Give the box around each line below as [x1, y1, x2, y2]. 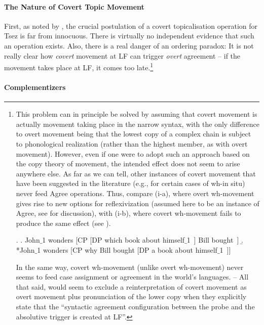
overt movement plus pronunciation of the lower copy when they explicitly [16, 291, 247, 302]
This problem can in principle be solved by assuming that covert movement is [16, 109, 257, 119]
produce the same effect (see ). [16, 217, 111, 228]
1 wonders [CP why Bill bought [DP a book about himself [37, 244, 217, 255]
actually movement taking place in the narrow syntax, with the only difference [16, 118, 259, 129]
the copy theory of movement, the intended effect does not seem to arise [16, 158, 240, 169]
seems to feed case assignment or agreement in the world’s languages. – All [16, 271, 249, 282]
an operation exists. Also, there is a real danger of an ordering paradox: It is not [4, 40, 254, 51]
